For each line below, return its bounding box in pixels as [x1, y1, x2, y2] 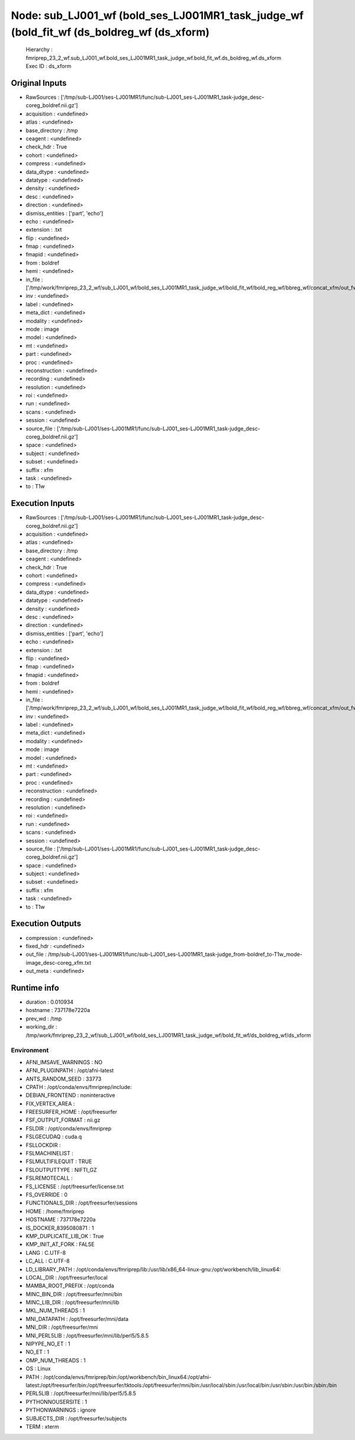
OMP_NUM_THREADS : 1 [25, 1357, 86, 1364]
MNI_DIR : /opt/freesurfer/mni [25, 1323, 98, 1331]
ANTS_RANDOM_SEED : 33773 [25, 1075, 102, 1083]
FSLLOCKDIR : [25, 1141, 61, 1148]
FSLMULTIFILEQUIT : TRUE [25, 1158, 92, 1165]
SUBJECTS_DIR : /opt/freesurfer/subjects [25, 1415, 127, 1422]
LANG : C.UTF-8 [25, 1249, 66, 1256]
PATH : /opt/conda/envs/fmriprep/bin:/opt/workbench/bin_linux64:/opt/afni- [25, 1373, 212, 1380]
